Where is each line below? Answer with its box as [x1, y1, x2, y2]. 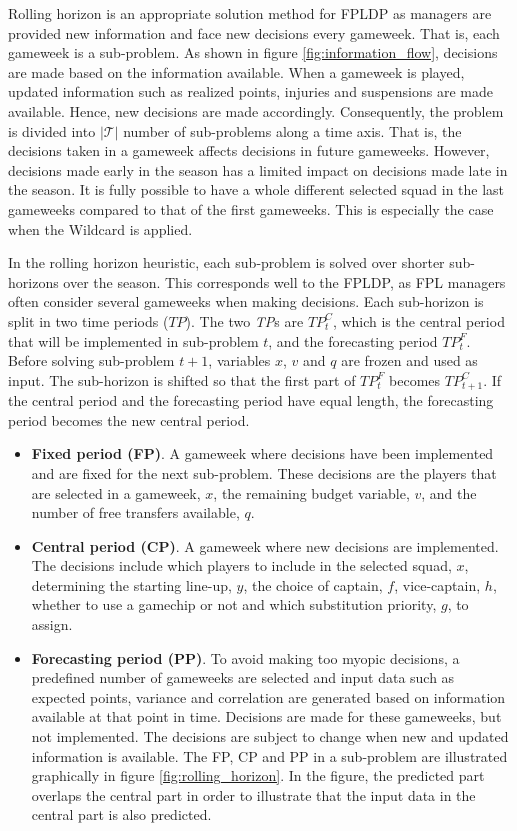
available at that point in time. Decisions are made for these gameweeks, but [31, 706, 502, 727]
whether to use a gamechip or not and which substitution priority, [31, 594, 437, 615]
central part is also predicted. [31, 804, 212, 825]
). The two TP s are [185, 310, 304, 331]
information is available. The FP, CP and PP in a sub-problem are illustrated [31, 745, 508, 766]
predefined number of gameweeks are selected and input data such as [31, 667, 455, 688]
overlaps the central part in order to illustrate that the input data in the [31, 784, 476, 805]
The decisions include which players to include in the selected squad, [31, 555, 452, 576]
